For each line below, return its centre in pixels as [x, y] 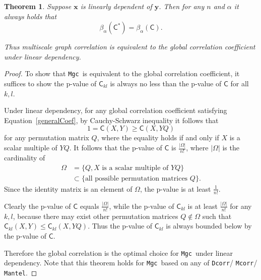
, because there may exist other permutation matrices [95, 216]
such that [217, 216]
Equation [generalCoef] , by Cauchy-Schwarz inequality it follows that [111, 120]
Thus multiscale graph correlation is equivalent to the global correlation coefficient [130, 47]
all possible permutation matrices [136, 178]
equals [89, 206]
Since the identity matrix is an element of [68, 188]
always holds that [30, 16]
